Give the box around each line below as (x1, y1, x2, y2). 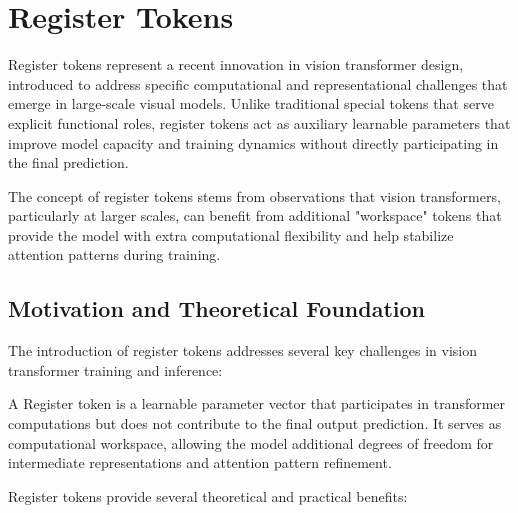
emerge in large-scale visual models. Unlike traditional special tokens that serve (8, 93, 494, 114)
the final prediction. (8, 152, 129, 173)
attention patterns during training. (8, 244, 221, 265)
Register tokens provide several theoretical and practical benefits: (8, 485, 408, 506)
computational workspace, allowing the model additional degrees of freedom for (8, 432, 494, 453)
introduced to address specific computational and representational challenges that (8, 73, 508, 94)
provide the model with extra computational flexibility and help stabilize (8, 224, 454, 245)
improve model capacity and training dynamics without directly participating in (8, 132, 499, 153)
